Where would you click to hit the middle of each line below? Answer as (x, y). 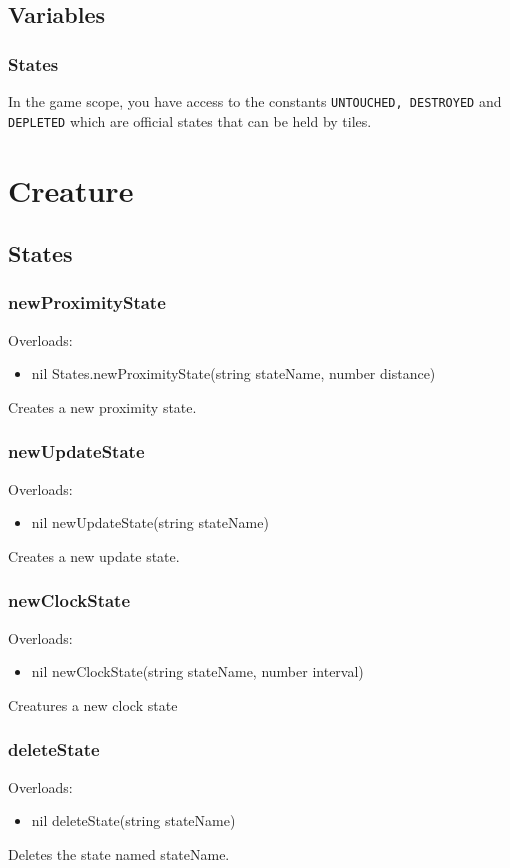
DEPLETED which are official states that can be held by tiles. (190, 120)
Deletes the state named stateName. (119, 853)
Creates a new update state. (94, 555)
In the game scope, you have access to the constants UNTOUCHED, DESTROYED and (255, 101)
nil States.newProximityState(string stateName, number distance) (233, 373)
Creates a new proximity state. (102, 406)
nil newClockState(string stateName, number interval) (197, 671)
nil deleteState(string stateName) (133, 820)
